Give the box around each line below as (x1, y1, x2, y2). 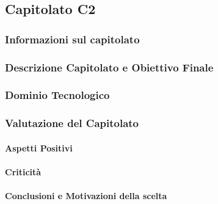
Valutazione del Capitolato (5, 115, 139, 131)
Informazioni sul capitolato (5, 31, 140, 46)
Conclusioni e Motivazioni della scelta (5, 189, 167, 202)
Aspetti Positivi (5, 141, 73, 154)
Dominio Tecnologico (5, 87, 110, 103)
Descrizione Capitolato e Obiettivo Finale (5, 59, 214, 75)
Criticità (5, 165, 42, 178)
